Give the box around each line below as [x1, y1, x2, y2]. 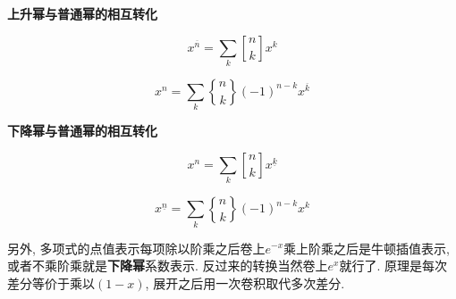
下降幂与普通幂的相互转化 [7, 121, 157, 140]
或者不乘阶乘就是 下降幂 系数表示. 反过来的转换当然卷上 [7, 256, 328, 275]
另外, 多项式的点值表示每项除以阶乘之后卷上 [7, 238, 266, 257]
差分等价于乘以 [7, 273, 95, 292]
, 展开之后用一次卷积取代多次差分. [145, 273, 345, 292]
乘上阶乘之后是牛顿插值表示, [283, 238, 451, 257]
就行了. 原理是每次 [339, 256, 448, 275]
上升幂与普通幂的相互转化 [7, 4, 157, 22]
